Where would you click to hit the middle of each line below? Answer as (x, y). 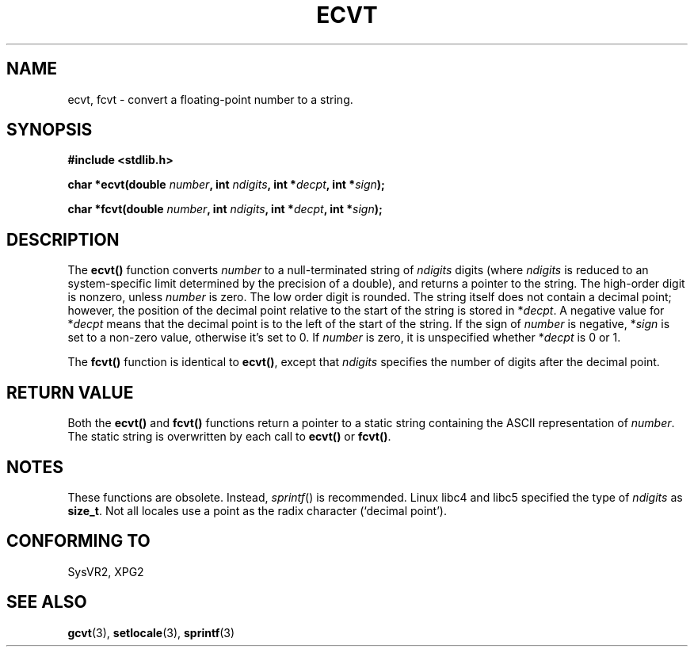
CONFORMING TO (78, 541)
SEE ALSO (47, 602)
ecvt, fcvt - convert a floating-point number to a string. (210, 99)
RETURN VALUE (70, 392)
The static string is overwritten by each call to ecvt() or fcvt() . (229, 437)
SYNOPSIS (50, 130)
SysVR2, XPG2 (106, 571)
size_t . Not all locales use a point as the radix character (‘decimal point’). (257, 510)
